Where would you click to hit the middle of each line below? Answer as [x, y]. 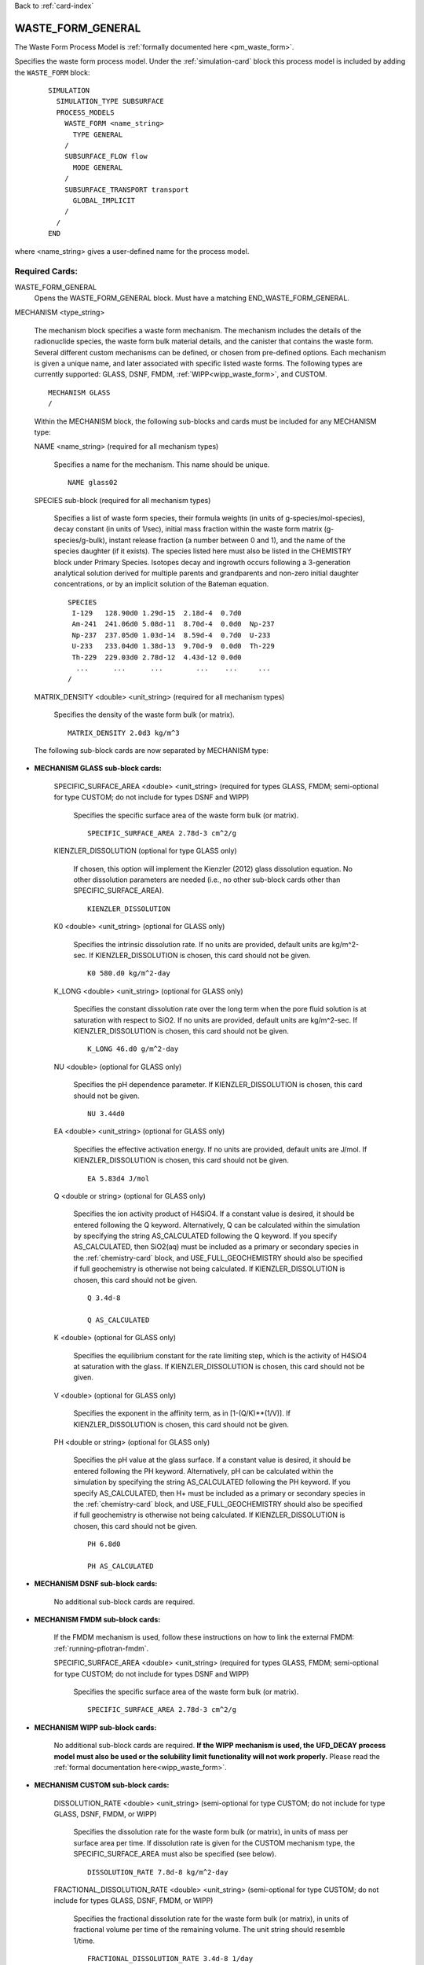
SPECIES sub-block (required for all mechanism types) [122, 500]
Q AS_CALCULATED [119, 1320]
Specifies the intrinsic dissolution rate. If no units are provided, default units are [202, 944]
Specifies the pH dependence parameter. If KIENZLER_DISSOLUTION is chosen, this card [218, 1085]
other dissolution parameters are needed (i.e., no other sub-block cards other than [207, 880]
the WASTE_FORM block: [52, 72]
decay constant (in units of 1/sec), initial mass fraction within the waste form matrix [188, 529]
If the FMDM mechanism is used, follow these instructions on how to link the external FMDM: [204, 1637]
